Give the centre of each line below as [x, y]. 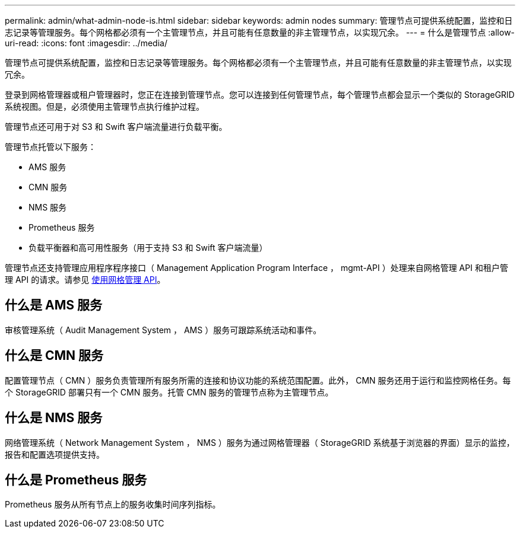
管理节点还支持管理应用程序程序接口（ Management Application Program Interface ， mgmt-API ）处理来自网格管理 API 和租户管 [256, 268]
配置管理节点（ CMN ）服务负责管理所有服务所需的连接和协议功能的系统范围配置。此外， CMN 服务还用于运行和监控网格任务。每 [258, 380]
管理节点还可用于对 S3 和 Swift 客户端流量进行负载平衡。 [116, 127]
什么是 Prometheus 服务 [76, 480]
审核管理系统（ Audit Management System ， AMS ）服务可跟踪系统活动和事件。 [163, 330]
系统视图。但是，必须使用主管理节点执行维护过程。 [104, 106]
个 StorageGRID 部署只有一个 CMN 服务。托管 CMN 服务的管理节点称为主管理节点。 [169, 392]
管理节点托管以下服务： [50, 147]
